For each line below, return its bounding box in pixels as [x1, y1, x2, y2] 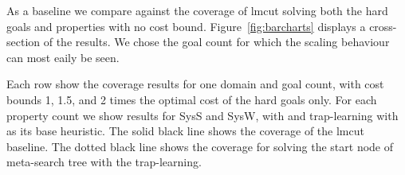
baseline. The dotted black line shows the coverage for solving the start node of [6, 138, 394, 154]
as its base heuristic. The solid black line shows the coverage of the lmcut [6, 122, 364, 139]
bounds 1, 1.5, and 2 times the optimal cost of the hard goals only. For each [6, 91, 377, 107]
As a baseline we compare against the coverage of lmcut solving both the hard [6, 2, 388, 18]
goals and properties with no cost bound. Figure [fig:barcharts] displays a [6, 17, 366, 34]
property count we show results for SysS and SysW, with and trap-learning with [6, 107, 399, 123]
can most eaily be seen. [6, 49, 120, 65]
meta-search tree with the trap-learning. [6, 154, 202, 170]
